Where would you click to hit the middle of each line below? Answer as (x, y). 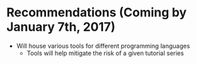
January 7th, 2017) (61, 27)
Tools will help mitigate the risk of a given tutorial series (105, 53)
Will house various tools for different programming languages (103, 46)
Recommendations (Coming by (96, 13)
